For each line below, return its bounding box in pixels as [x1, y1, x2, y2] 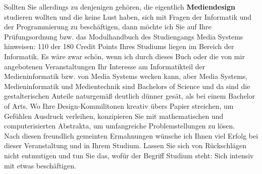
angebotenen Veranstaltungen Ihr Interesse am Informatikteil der [4, 61, 205, 71]
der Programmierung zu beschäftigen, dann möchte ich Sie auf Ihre [4, 21, 212, 32]
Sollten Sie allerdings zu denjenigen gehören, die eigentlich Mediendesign [4, 2, 235, 12]
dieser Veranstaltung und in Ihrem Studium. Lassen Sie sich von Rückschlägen [4, 140, 247, 151]
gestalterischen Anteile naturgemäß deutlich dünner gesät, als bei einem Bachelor [4, 91, 255, 101]
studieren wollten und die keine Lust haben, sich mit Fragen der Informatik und [4, 11, 252, 22]
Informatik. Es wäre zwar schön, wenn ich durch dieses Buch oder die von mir [4, 51, 245, 61]
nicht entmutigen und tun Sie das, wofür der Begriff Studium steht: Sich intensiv [4, 150, 254, 160]
